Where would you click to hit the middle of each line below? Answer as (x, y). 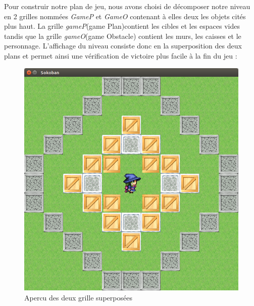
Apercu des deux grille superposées (78, 298)
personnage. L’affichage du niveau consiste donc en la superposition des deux (123, 46)
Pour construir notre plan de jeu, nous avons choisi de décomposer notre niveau (127, 6)
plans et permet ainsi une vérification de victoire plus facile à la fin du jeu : (121, 55)
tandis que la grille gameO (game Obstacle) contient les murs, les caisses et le (123, 36)
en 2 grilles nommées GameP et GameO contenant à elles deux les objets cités (125, 16)
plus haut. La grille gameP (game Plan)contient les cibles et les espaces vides (122, 26)
